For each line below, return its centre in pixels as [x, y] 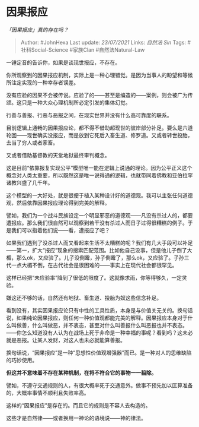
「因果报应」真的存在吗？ [37, 30]
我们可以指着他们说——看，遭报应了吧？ [60, 230]
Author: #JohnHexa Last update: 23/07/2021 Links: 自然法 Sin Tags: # [106, 42]
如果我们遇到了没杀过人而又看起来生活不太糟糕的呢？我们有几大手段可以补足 [99, 243]
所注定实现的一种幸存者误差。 [42, 82]
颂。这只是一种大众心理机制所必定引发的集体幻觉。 [68, 102]
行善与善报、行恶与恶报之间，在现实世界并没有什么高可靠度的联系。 [89, 115]
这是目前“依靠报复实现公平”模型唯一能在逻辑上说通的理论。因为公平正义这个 [99, 167]
